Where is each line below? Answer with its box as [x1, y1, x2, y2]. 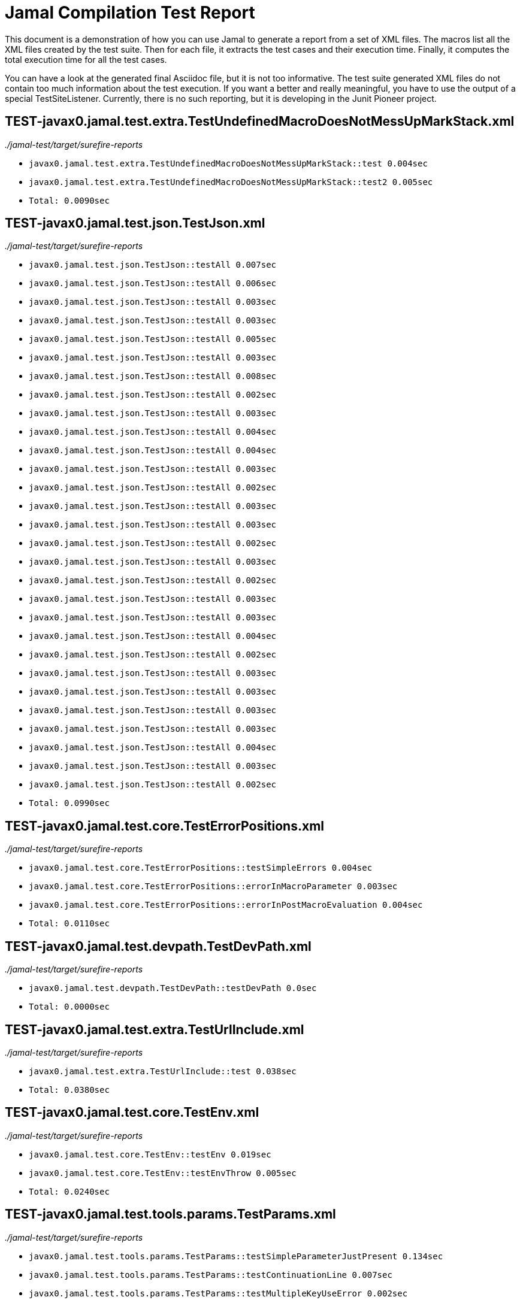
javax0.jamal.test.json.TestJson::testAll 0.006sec [29, 278, 277, 289]
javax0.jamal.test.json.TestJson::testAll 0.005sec [29, 334, 277, 344]
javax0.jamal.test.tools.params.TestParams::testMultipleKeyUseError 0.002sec [29, 1288, 408, 1298]
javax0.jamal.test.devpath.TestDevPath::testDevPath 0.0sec [29, 983, 317, 993]
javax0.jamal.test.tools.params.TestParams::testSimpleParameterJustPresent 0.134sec [29, 1251, 443, 1261]
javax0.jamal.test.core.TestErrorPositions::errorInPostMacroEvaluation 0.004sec [29, 900, 423, 910]
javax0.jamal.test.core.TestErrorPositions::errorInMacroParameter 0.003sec [29, 881, 398, 892]
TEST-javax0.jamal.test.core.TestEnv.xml [5, 1105, 259, 1120]
